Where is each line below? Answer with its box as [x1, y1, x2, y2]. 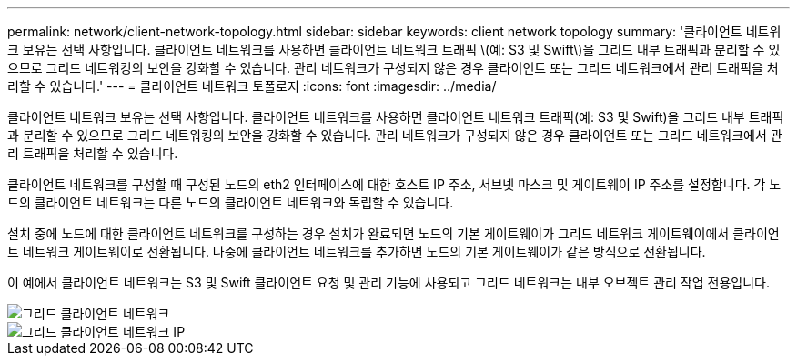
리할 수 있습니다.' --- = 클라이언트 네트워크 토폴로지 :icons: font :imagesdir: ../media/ [7, 78, 497, 94]
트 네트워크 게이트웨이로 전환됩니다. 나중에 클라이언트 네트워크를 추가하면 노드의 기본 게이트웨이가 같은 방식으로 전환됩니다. [7, 244, 706, 259]
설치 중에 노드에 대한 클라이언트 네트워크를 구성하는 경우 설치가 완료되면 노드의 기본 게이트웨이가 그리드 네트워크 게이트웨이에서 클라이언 [7, 226, 780, 241]
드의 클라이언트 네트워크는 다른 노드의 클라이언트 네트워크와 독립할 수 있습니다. [7, 195, 454, 210]
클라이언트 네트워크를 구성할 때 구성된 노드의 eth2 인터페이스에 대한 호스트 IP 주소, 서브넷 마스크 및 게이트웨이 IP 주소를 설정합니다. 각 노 [7, 176, 782, 192]
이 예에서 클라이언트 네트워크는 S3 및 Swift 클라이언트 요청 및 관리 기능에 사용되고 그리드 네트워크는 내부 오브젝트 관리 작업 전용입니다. [7, 275, 770, 290]
